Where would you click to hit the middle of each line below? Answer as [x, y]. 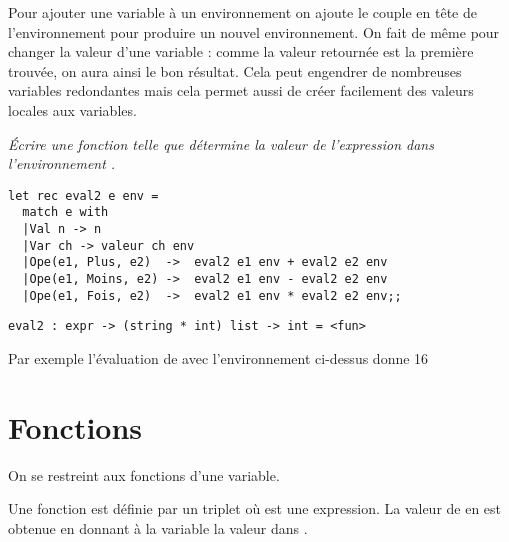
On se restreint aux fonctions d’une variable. [144, 474]
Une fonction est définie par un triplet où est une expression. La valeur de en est [255, 508]
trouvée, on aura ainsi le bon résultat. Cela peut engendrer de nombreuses [235, 70]
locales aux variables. [72, 109]
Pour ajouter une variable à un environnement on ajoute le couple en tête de [242, 12]
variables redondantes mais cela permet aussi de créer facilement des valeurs [241, 90]
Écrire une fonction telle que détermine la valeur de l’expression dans [221, 143]
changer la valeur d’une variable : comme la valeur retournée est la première [241, 51]
